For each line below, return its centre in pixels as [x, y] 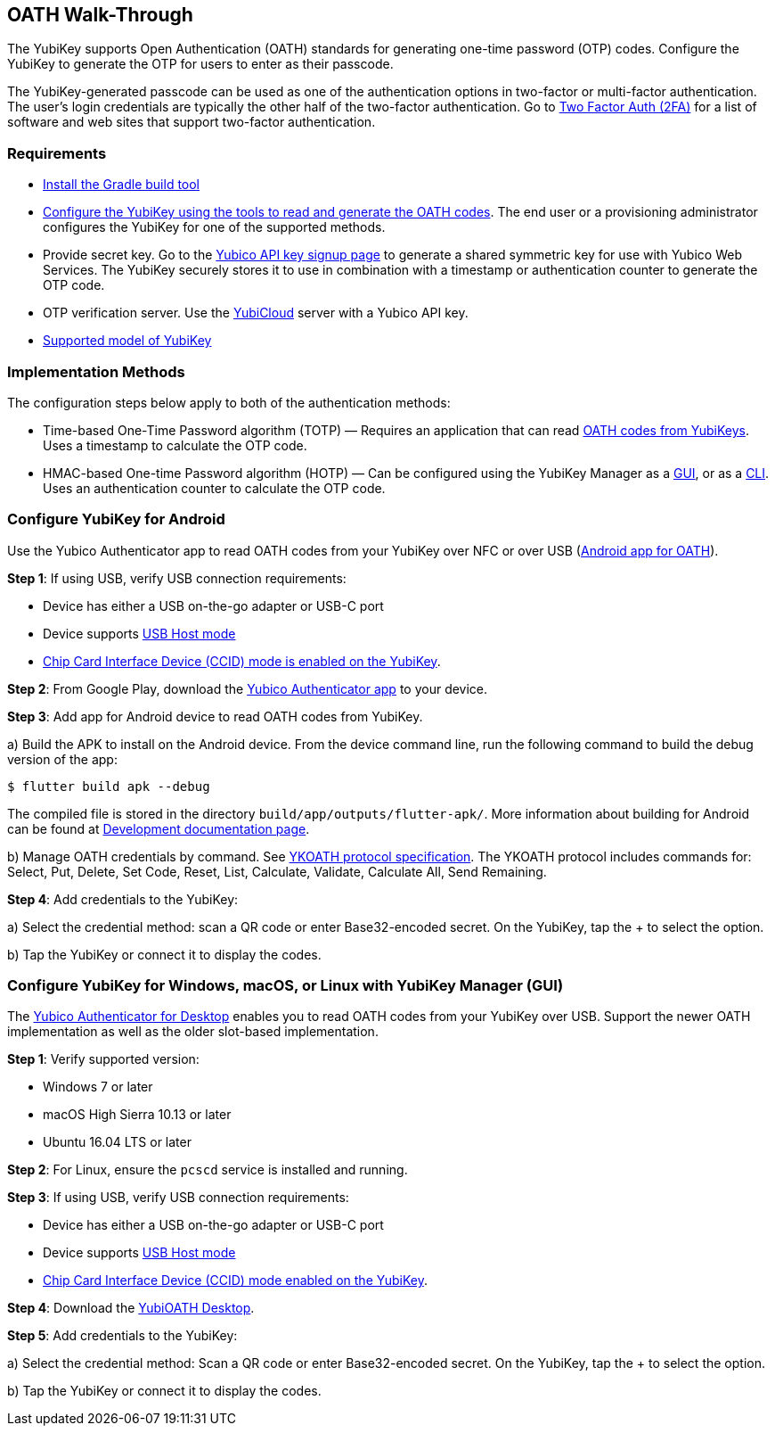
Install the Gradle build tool [122, 185]
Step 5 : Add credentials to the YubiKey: [122, 1336]
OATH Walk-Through [100, 15]
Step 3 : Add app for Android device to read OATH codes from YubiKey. [215, 716]
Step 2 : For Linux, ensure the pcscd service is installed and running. [208, 1170]
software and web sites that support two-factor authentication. [192, 122]
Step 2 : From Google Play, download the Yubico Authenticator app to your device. [248, 688]
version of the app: [62, 759]
